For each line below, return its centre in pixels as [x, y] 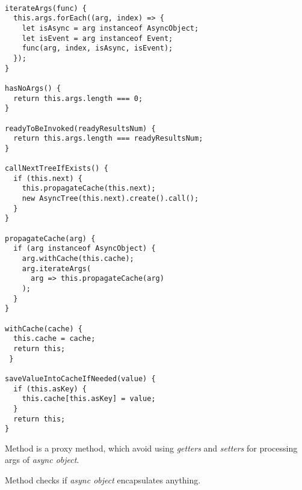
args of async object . [42, 460]
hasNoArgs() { [33, 88]
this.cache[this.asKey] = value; [89, 399]
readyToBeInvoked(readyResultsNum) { [80, 128]
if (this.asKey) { [50, 389]
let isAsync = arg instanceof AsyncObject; [110, 28]
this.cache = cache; [54, 339]
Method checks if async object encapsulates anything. [103, 480]
